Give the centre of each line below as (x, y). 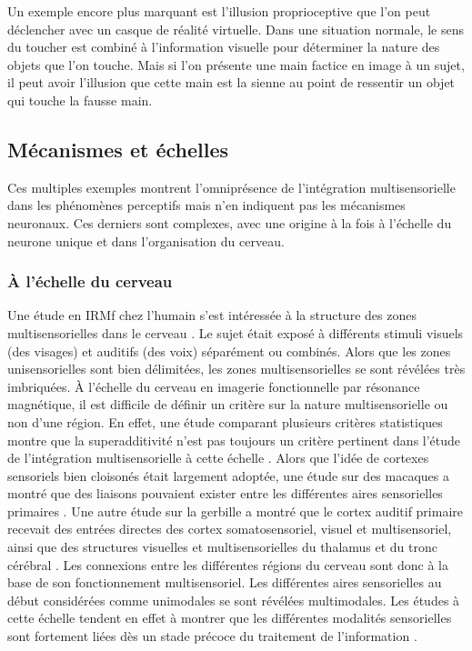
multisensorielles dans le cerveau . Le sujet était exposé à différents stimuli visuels (236, 332)
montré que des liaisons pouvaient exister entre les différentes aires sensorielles (225, 493)
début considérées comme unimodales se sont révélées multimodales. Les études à (234, 600)
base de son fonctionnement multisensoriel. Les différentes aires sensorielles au (225, 582)
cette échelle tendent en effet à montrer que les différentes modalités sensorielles (230, 618)
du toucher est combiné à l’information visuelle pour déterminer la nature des (224, 47)
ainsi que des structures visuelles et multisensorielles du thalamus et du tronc (223, 547)
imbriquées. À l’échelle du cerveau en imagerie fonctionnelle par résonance (214, 386)
